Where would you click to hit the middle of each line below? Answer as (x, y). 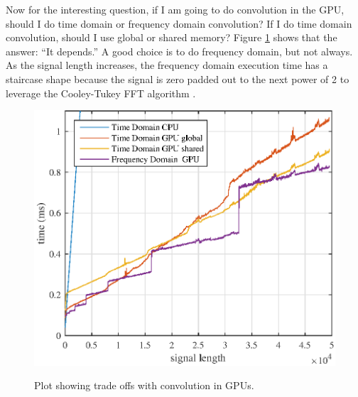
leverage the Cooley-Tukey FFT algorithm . (101, 93)
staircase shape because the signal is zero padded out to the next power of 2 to (178, 78)
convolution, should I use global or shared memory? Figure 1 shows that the (172, 37)
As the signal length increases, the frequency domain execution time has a (167, 65)
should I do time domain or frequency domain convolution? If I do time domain (179, 23)
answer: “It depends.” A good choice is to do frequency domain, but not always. (179, 51)
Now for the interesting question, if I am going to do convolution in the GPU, (175, 9)
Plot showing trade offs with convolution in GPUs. (144, 385)
